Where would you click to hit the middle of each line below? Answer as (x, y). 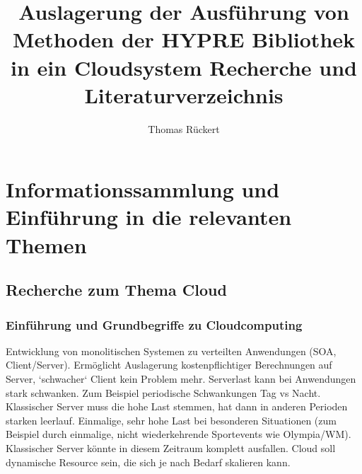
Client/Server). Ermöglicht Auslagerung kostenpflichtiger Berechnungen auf (169, 365)
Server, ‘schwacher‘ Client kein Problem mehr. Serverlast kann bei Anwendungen (181, 379)
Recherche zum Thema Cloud (116, 290)
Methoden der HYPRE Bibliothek (184, 39)
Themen (46, 244)
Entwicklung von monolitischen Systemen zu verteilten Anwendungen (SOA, (171, 351)
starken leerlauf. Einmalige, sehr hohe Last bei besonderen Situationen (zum (171, 420)
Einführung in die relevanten (149, 217)
